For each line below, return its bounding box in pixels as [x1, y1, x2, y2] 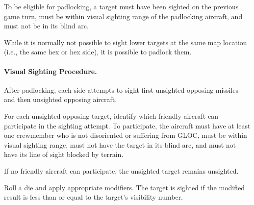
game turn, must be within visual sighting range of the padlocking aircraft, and [4, 11, 243, 21]
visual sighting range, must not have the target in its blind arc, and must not [4, 139, 236, 150]
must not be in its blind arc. [4, 21, 89, 31]
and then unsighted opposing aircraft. [4, 94, 117, 104]
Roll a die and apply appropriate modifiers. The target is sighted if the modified [4, 182, 245, 192]
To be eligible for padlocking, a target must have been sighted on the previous [4, 1, 239, 11]
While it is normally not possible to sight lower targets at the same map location [4, 37, 247, 47]
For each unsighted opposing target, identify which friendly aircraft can [4, 110, 218, 121]
